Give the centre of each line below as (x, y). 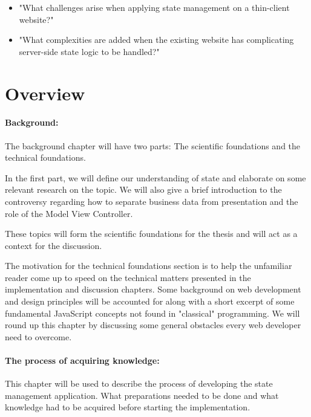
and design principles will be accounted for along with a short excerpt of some (150, 301)
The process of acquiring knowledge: (82, 360)
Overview (45, 93)
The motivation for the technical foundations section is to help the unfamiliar (149, 266)
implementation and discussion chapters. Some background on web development (153, 289)
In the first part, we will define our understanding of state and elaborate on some (155, 177)
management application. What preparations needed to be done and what (142, 395)
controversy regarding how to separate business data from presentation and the (152, 201)
